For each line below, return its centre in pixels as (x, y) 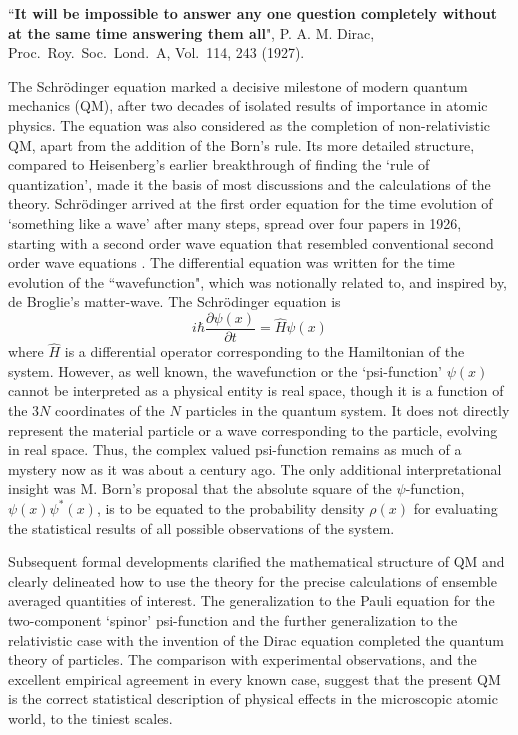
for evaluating (455, 507)
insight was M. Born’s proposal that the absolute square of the (200, 488)
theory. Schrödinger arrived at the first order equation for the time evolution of (250, 203)
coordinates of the (110, 409)
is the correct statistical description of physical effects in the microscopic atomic (253, 698)
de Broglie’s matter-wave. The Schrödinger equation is (174, 301)
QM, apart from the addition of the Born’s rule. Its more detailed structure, (241, 144)
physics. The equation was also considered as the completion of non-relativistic (249, 124)
